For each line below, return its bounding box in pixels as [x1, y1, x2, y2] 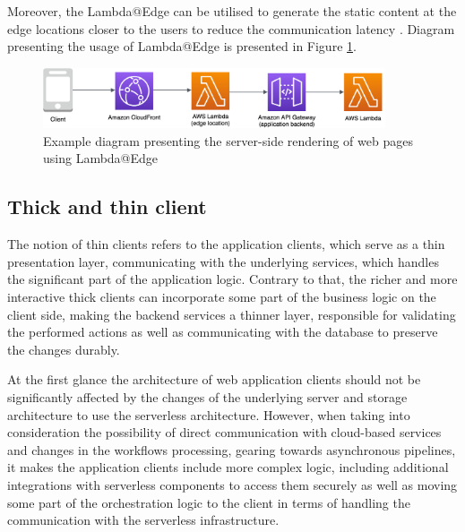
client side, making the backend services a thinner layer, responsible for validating [7, 305, 456, 323]
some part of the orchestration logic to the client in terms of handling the [7, 493, 410, 511]
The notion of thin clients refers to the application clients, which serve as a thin [7, 235, 445, 253]
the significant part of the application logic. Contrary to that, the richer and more [7, 270, 458, 288]
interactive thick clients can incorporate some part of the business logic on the [7, 287, 436, 305]
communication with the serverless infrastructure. [7, 511, 280, 529]
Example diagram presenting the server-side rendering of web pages [43, 131, 413, 150]
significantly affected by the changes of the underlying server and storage [7, 387, 408, 406]
